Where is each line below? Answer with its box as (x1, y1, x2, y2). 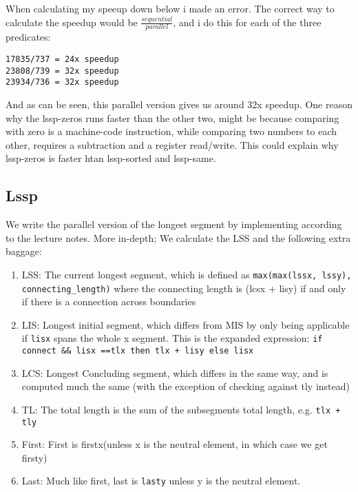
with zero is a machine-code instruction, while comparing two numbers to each (6, 124, 337, 139)
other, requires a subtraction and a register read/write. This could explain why (6, 137, 339, 152)
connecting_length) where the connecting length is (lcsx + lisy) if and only (21, 280, 346, 295)
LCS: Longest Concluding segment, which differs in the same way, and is (21, 365, 328, 380)
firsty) (21, 450, 48, 464)
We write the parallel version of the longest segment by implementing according (6, 217, 342, 232)
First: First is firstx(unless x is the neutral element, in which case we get (21, 437, 328, 451)
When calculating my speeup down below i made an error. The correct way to (6, 1, 335, 15)
